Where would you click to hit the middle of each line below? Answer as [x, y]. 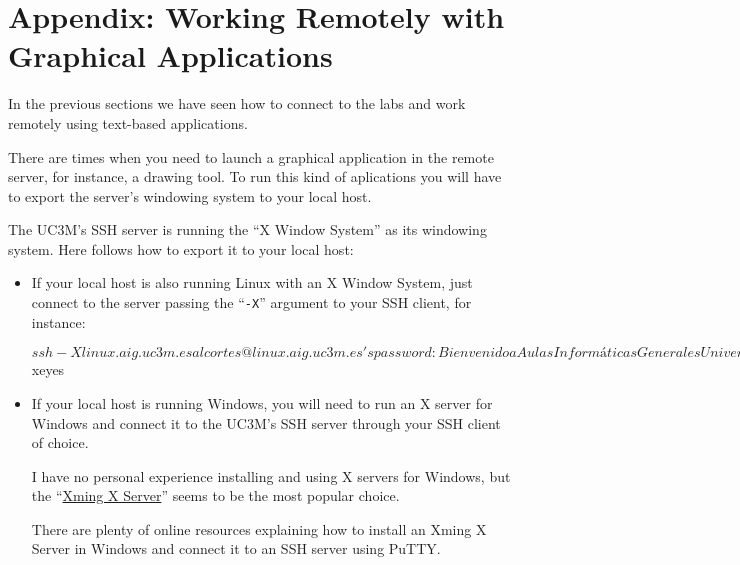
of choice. [60, 442]
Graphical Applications [170, 55]
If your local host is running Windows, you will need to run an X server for [262, 402]
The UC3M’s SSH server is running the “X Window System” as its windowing [247, 229]
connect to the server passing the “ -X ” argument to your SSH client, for [251, 302]
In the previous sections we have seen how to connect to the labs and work [237, 103]
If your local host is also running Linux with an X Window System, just [252, 282]
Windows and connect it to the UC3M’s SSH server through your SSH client [266, 422]
